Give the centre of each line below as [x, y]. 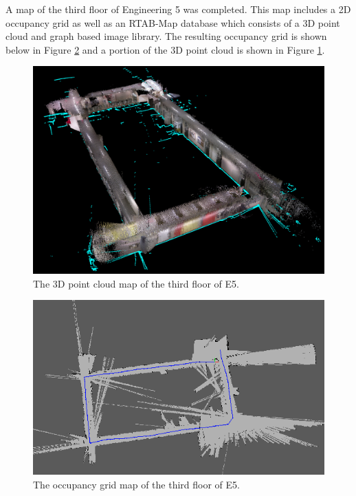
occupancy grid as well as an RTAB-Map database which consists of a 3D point [173, 22]
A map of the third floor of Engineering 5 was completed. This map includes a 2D [178, 9]
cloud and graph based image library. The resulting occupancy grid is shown [166, 36]
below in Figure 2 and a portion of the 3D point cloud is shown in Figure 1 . [165, 49]
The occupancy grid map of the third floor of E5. [136, 484]
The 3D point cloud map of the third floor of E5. [136, 283]
